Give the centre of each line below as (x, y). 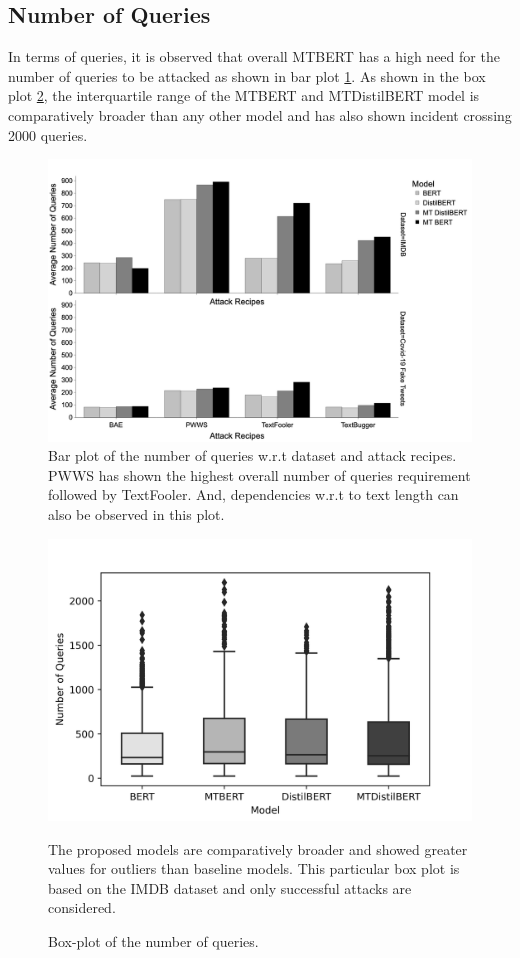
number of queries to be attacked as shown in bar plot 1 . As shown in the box (247, 75)
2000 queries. (48, 134)
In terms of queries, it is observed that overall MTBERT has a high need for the (254, 56)
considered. (82, 907)
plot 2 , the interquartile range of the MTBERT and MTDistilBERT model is (244, 95)
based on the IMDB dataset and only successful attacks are (230, 887)
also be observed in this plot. (136, 513)
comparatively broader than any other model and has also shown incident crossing (260, 114)
